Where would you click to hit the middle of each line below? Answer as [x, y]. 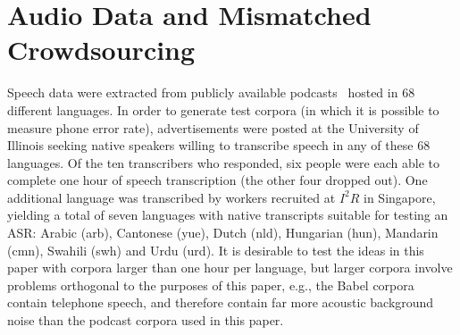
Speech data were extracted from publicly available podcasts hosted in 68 [211, 92]
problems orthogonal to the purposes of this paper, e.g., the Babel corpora [211, 285]
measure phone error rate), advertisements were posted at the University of [213, 127]
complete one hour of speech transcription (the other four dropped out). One [217, 180]
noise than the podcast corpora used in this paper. [146, 320]
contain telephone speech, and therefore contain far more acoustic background [221, 302]
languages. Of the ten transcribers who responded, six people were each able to [223, 162]
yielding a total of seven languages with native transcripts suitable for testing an [228, 215]
